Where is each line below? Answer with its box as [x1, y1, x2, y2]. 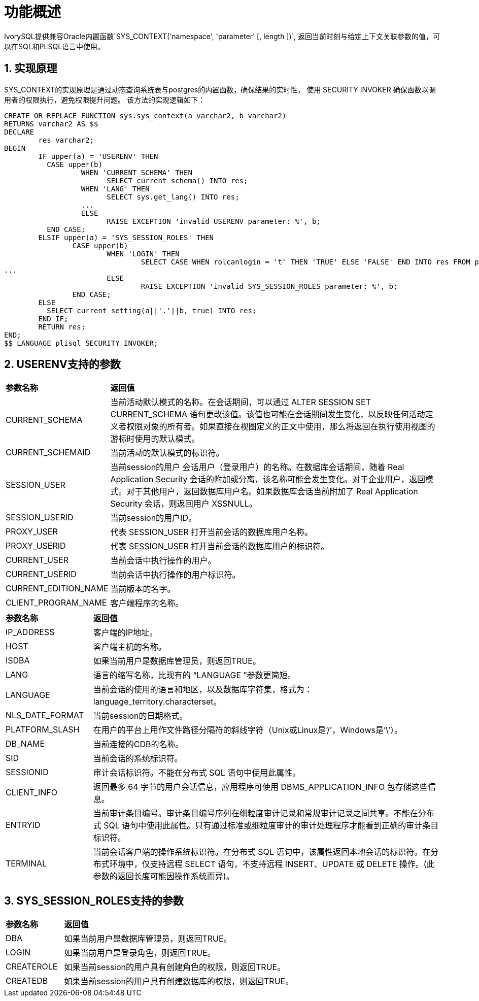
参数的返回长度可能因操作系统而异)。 [93, 871, 234, 882]
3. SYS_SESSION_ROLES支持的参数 [4, 894, 184, 907]
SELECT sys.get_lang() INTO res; [107, 192, 240, 201]
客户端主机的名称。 [93, 642, 166, 652]
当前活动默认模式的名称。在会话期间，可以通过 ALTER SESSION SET [110, 397, 371, 408]
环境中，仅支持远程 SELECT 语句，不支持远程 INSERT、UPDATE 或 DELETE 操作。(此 [109, 859, 435, 870]
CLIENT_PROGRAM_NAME [6, 597, 107, 608]
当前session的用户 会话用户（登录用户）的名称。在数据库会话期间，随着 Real [110, 462, 404, 473]
